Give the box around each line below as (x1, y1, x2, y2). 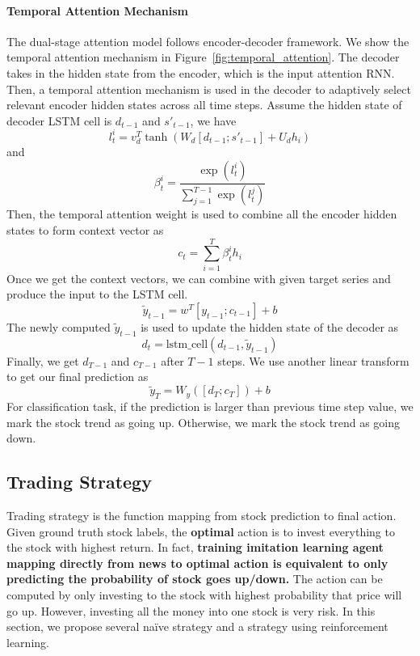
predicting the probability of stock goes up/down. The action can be (6, 570, 383, 587)
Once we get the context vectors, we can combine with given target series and (6, 269, 391, 286)
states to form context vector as (6, 222, 164, 239)
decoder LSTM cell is (6, 112, 112, 129)
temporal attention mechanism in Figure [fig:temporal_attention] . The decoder (6, 49, 400, 66)
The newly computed (6, 318, 111, 335)
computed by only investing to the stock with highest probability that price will (6, 586, 402, 603)
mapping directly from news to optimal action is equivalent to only (6, 554, 388, 571)
